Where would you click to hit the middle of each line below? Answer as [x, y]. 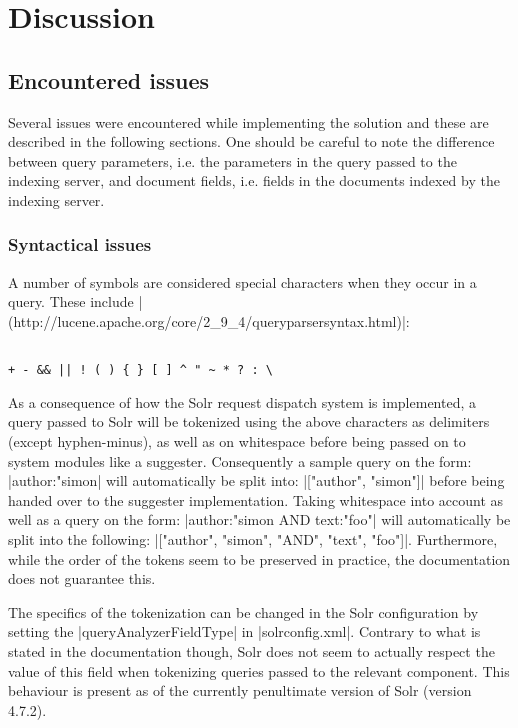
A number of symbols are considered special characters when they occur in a [242, 281]
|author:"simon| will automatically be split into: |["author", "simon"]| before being [256, 480]
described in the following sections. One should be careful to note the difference [251, 141]
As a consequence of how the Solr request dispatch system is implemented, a [242, 401]
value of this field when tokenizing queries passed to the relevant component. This [259, 670]
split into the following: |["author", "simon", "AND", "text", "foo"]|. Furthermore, [253, 539]
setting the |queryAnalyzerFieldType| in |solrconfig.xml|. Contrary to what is [244, 631]
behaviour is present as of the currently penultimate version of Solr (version [240, 690]
